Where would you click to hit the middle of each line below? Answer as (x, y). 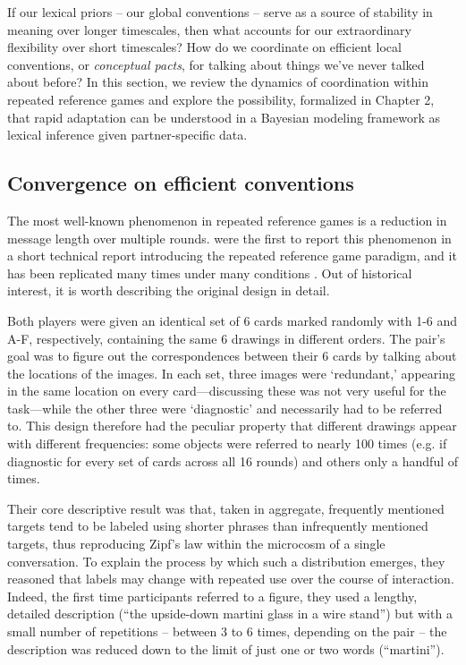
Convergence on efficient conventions (181, 183)
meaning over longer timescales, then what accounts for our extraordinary (210, 29)
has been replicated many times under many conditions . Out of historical (210, 273)
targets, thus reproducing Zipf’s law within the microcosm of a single (196, 544)
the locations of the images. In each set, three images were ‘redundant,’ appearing (231, 373)
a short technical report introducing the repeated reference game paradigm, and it (232, 256)
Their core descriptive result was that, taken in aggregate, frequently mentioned (226, 508)
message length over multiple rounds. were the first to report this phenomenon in (229, 238)
